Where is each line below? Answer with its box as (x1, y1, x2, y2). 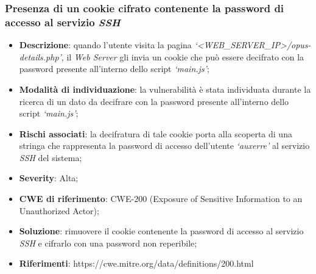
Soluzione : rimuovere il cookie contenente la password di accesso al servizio (19, 225, 304, 237)
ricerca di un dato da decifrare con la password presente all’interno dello (19, 95, 289, 107)
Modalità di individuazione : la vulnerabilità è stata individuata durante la (19, 82, 311, 95)
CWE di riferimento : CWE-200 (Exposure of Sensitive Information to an (19, 192, 303, 205)
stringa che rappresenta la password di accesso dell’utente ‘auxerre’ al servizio (19, 139, 310, 152)
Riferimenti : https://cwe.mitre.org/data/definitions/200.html (19, 257, 254, 270)
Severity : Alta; (19, 171, 79, 184)
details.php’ (19, 50, 61, 63)
